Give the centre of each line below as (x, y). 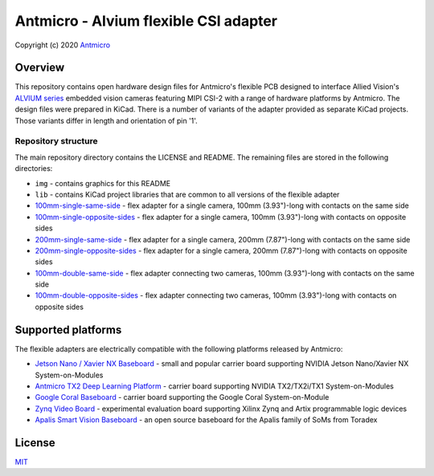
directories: (34, 169)
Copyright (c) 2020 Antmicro (63, 45)
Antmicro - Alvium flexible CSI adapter (146, 21)
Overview (40, 68)
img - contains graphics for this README (103, 183)
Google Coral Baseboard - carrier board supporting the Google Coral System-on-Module (182, 397)
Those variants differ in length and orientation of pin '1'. (106, 120)
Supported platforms (68, 330)
